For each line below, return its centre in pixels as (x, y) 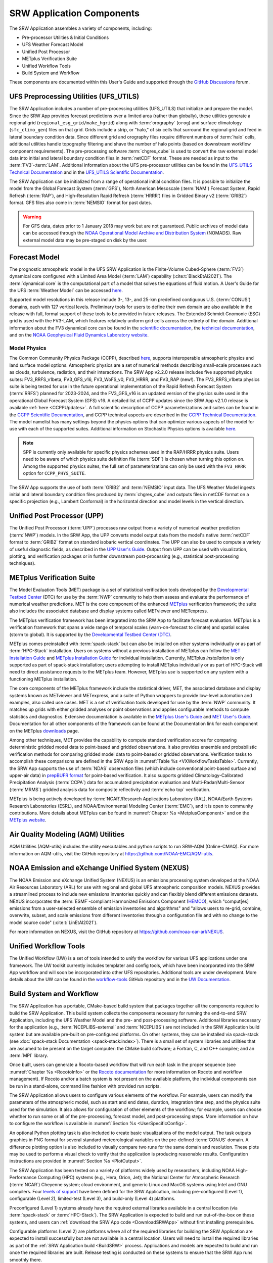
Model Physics (28, 348)
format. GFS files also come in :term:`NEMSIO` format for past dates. (81, 203)
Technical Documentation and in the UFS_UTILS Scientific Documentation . (87, 172)
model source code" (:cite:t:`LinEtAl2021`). (54, 922)
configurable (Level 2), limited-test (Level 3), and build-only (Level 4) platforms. (92, 1199)
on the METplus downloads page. (44, 731)
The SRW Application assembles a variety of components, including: (81, 28)
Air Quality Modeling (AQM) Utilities (67, 834)
